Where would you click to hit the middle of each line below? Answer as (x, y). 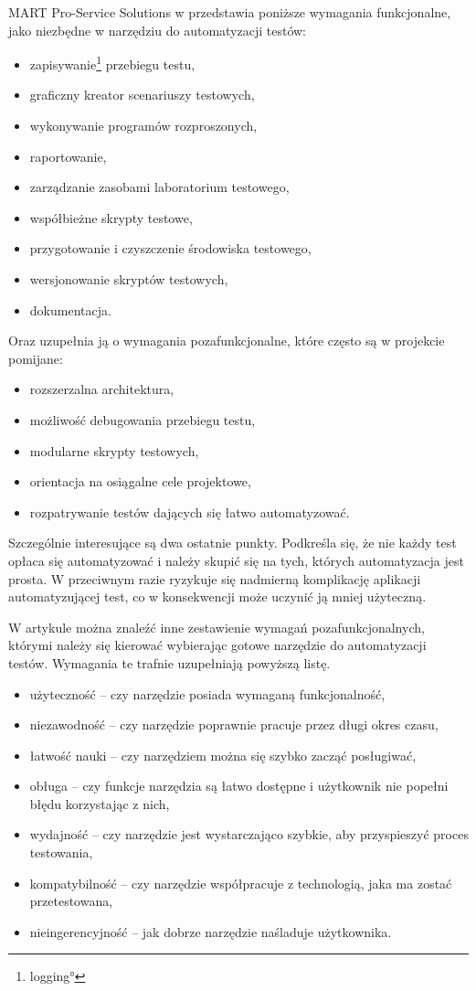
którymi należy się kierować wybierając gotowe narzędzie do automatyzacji (217, 645)
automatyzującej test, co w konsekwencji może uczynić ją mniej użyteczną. (217, 597)
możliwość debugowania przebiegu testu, (143, 419)
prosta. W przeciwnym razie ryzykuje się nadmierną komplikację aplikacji (215, 578)
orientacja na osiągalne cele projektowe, (140, 481)
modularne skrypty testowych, (114, 450)
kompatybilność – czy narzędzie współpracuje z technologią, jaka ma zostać (241, 883)
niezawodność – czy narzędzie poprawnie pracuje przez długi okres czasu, (234, 725)
